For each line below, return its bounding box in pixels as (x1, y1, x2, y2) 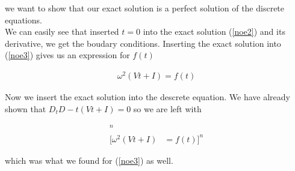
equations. (5, 13, 42, 26)
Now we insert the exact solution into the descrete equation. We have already (5, 91, 290, 103)
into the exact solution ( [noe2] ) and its (143, 25, 285, 38)
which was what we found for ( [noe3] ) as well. (5, 154, 173, 166)
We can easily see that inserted (5, 25, 119, 38)
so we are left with (133, 102, 202, 115)
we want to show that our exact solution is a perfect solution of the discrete (5, 2, 285, 14)
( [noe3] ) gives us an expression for (5, 49, 130, 61)
